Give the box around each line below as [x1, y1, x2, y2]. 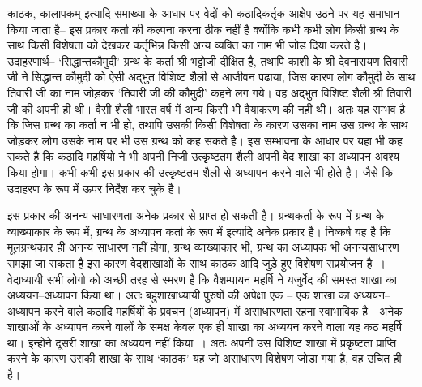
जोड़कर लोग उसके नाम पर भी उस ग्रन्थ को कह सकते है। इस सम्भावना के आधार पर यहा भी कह [7, 131, 403, 148]
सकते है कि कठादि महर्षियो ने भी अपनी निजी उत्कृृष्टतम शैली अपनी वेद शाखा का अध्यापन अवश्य [7, 148, 400, 165]
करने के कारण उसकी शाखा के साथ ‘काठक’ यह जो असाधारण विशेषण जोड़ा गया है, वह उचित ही [7, 350, 402, 367]
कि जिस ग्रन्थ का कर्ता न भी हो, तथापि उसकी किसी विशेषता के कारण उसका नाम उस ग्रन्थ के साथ [7, 116, 408, 133]
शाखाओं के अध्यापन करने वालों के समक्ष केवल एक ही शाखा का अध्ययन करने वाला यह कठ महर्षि [7, 318, 402, 335]
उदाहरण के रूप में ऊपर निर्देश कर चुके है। [7, 179, 181, 196]
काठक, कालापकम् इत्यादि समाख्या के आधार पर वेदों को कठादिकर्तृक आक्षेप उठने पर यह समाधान [7, 5, 400, 21]
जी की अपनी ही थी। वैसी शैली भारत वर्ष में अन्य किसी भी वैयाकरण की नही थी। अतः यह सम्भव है [7, 100, 406, 117]
